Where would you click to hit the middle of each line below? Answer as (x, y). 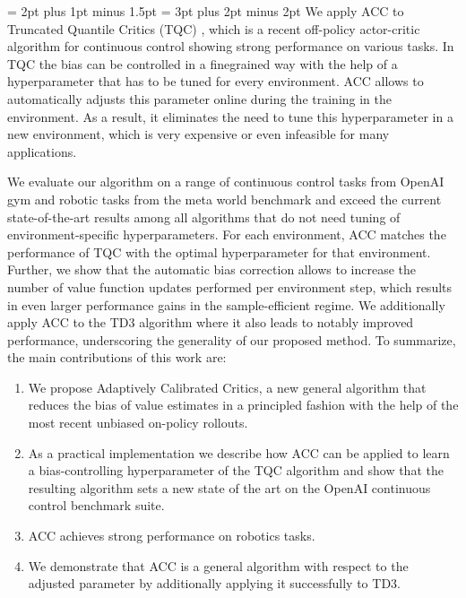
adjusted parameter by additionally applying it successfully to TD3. (214, 583)
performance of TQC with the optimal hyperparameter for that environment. (219, 251)
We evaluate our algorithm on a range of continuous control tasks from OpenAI (226, 182)
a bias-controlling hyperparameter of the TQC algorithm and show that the (236, 470)
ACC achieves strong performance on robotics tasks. (172, 536)
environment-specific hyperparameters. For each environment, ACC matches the (227, 234)
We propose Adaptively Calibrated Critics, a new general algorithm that (227, 387)
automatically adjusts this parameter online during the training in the (200, 98)
